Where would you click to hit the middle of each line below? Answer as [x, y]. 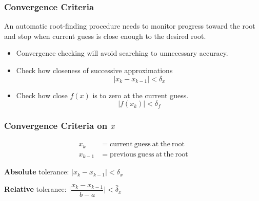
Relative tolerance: [35, 189]
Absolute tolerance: [37, 172]
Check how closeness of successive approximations [94, 70]
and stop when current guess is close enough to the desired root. [105, 36]
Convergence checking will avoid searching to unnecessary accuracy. [122, 53]
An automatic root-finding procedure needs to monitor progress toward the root [130, 26]
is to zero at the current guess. [141, 95]
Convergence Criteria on [56, 126]
